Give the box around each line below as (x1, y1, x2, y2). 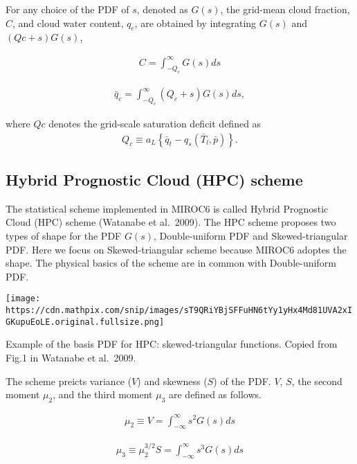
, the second (291, 373, 342, 388)
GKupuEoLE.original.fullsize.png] (6, 316, 165, 327)
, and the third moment (53, 387, 153, 402)
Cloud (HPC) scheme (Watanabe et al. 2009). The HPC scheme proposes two (6, 215, 336, 229)
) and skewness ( (137, 373, 208, 388)
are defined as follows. (168, 387, 262, 402)
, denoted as (136, 2, 188, 16)
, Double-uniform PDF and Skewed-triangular (153, 229, 348, 243)
